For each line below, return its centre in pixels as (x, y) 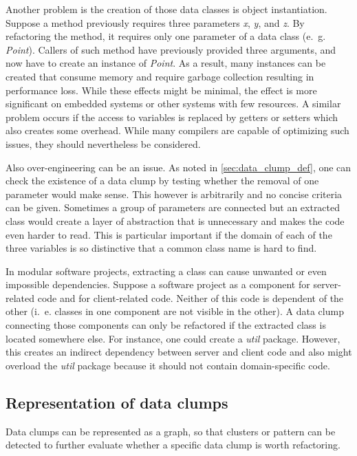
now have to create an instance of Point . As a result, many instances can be (166, 63)
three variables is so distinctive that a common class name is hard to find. (161, 248)
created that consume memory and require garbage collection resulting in (160, 76)
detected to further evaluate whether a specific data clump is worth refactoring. (173, 445)
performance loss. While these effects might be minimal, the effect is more (161, 90)
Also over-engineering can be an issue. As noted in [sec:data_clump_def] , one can (178, 167)
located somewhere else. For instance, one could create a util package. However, (173, 338)
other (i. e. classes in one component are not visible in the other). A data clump (175, 311)
